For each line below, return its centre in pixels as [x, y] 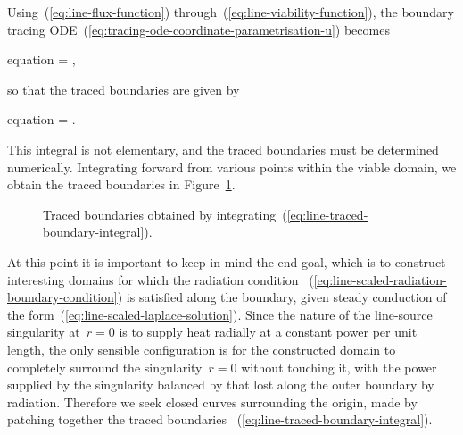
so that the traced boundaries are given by [124, 89]
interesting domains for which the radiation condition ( [161, 279]
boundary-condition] [62, 297]
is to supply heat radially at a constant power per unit [268, 332]
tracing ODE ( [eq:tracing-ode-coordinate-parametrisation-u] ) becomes [198, 29]
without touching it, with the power [339, 367]
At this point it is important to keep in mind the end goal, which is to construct [227, 261]
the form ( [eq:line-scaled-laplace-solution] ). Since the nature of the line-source [220, 314]
